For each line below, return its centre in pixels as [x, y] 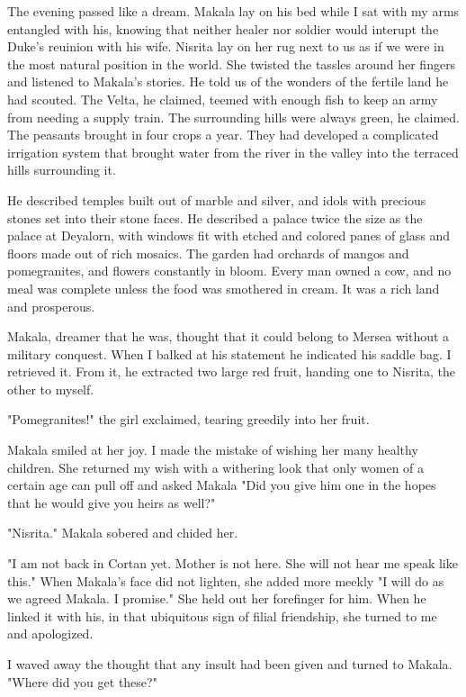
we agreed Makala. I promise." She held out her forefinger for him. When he [217, 598]
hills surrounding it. [62, 170]
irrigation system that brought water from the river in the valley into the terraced [233, 152]
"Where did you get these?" [82, 681]
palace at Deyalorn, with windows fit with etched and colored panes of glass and [229, 235]
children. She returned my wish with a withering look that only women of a [216, 467]
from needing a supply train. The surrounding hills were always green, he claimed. [234, 117]
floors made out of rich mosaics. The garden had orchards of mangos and [208, 253]
